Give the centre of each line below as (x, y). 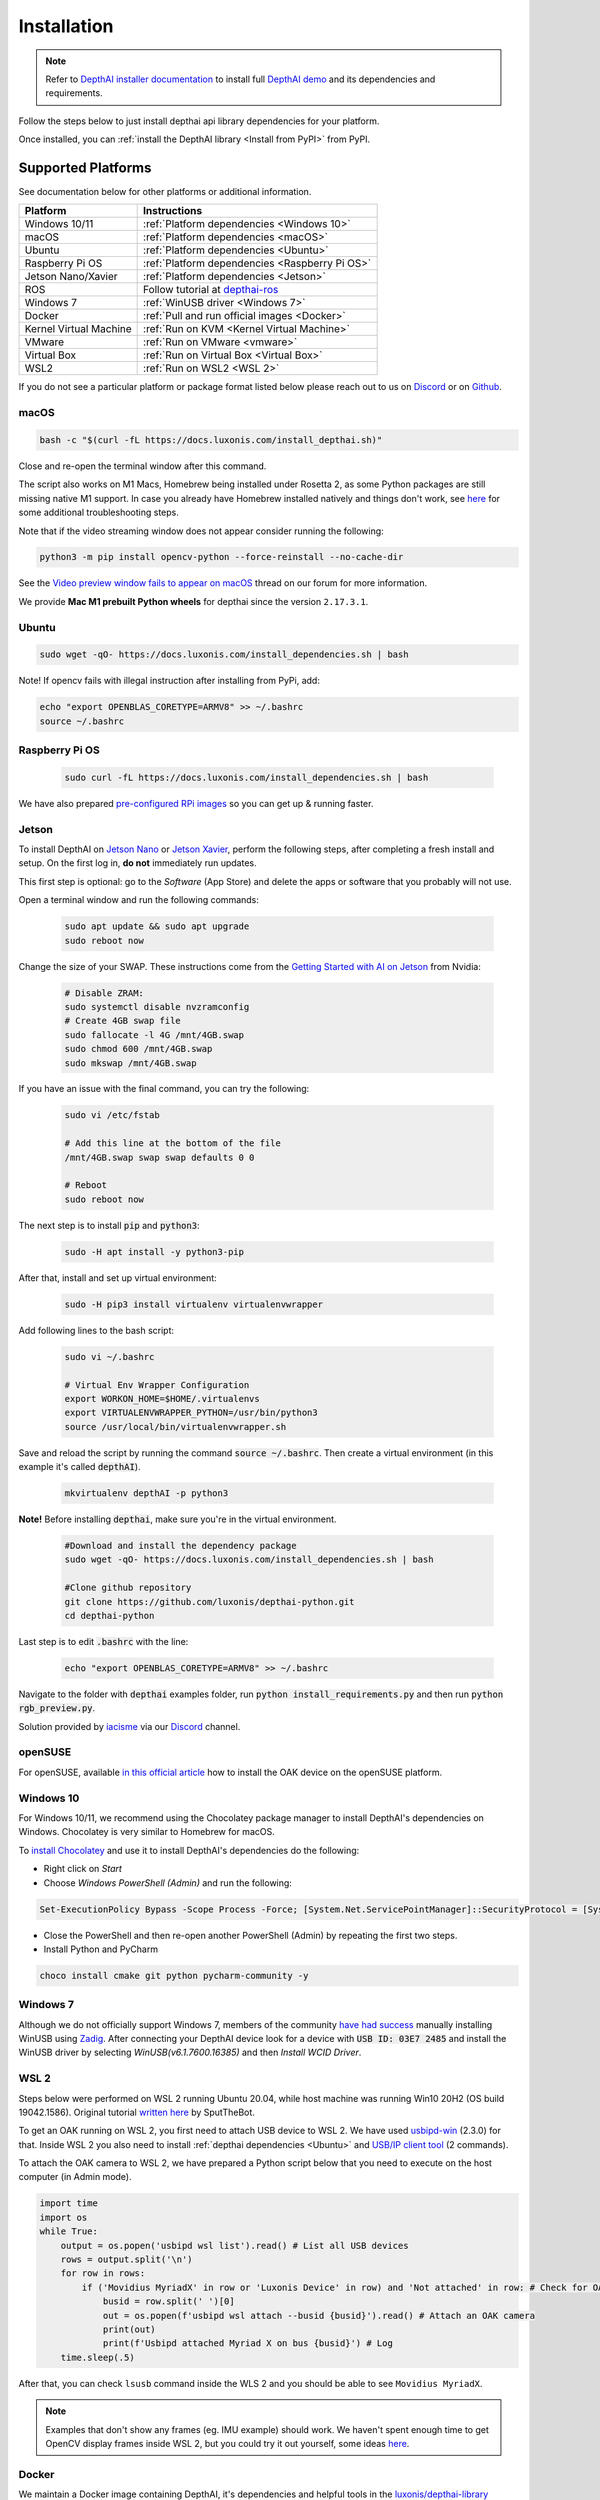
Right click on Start (82, 1869)
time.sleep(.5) (97, 2357)
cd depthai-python (109, 1615)
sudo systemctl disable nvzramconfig (157, 1006)
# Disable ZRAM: (104, 993)
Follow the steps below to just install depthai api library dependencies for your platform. (199, 121)
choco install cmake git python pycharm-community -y (174, 1975)
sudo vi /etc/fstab (112, 1115)
